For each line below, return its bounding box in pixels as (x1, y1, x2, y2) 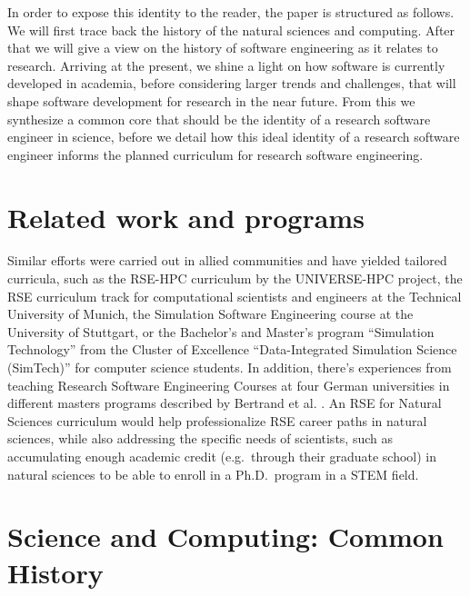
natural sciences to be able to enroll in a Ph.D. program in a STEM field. (7, 464, 419, 483)
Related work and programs (7, 198, 365, 235)
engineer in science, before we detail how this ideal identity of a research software (7, 127, 460, 146)
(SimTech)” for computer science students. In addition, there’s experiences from (7, 358, 452, 377)
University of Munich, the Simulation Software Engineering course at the (7, 304, 414, 323)
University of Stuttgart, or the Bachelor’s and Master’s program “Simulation (7, 322, 435, 341)
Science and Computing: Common (7, 518, 444, 555)
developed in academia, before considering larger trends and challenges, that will (7, 74, 456, 93)
